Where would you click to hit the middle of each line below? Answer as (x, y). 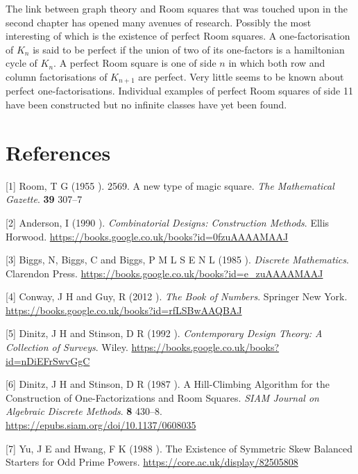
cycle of (22, 63)
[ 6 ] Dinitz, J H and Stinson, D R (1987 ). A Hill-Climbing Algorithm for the (168, 384)
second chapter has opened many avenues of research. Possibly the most (159, 22)
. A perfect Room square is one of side (135, 63)
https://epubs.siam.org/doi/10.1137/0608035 (101, 425)
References (58, 152)
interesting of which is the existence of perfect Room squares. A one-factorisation (178, 36)
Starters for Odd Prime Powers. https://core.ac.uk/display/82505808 (152, 462)
